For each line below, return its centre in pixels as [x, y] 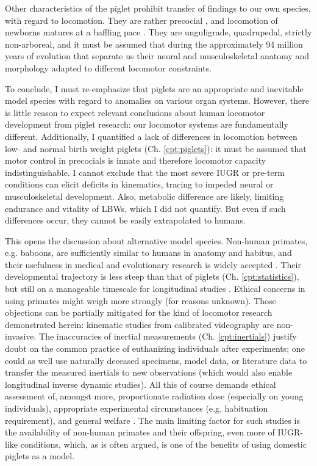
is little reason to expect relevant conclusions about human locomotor [135, 112]
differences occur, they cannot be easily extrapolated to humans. [125, 220]
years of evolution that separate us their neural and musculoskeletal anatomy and [157, 56]
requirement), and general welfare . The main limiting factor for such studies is [152, 420]
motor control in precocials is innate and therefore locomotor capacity [136, 160]
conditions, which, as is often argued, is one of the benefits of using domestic [163, 444]
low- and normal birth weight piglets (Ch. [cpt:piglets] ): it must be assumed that [156, 148]
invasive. [21, 336]
